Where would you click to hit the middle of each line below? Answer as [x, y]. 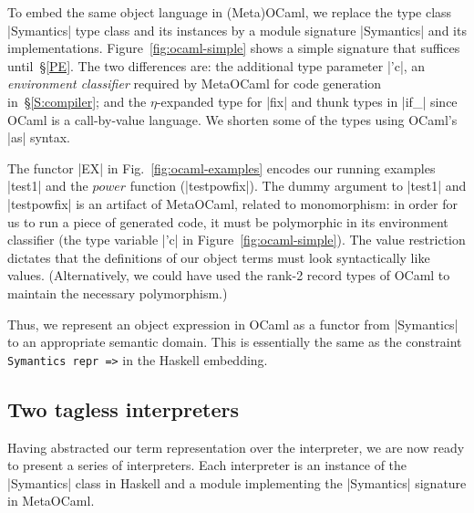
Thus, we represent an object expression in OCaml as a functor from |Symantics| [233, 324]
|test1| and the [48, 186]
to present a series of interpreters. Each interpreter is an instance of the [207, 465]
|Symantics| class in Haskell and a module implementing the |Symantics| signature [237, 482]
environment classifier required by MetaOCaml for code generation [195, 84]
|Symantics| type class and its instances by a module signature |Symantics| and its [237, 30]
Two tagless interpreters [123, 408]
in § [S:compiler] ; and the [77, 101]
